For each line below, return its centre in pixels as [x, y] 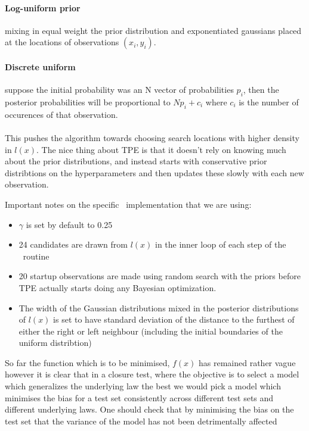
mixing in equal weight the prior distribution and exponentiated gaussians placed [153, 30]
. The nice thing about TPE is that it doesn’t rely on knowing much [161, 149]
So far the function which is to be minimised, [87, 362]
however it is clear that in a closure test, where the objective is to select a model [152, 374]
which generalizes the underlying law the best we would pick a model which [143, 386]
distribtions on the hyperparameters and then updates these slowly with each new [154, 172]
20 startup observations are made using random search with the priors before [160, 276]
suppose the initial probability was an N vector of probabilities [119, 90]
